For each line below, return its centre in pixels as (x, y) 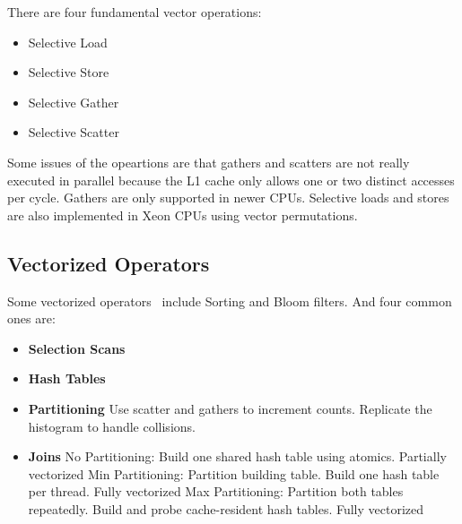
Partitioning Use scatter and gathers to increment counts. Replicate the (230, 408)
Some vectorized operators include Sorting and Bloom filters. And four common (230, 301)
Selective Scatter (74, 132)
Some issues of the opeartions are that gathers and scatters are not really (209, 162)
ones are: (31, 318)
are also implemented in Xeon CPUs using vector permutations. (183, 215)
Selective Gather (74, 102)
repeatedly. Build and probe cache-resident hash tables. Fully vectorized (226, 508)
